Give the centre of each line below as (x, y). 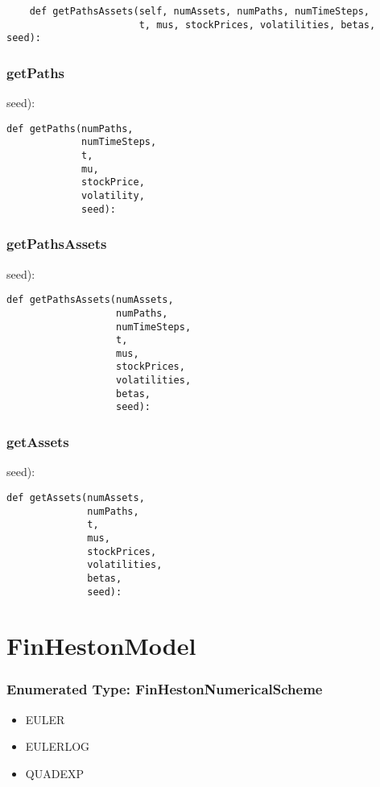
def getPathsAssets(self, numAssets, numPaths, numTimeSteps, (200, 11)
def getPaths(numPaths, (70, 128)
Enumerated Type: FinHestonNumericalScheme (165, 689)
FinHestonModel (101, 646)
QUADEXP (54, 773)
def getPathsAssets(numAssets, (90, 300)
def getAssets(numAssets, (76, 497)
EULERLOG (58, 746)
